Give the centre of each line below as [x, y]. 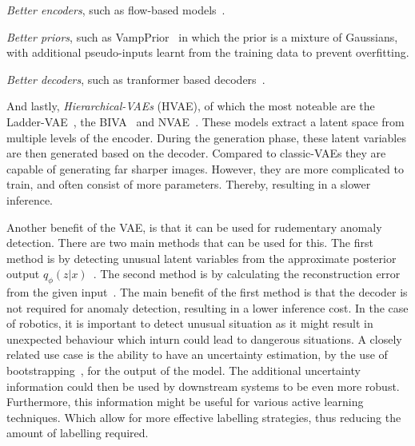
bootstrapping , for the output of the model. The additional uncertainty [184, 370]
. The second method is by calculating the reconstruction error [247, 274]
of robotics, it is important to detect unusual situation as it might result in [190, 323]
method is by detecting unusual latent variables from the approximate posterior [202, 258]
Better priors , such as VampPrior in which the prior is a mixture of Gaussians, [202, 36]
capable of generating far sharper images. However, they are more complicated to [205, 168]
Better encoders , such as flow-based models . [116, 10]
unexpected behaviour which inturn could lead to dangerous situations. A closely [204, 338]
